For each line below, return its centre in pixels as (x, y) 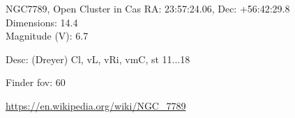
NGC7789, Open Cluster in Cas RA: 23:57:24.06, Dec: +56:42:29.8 (148, 8)
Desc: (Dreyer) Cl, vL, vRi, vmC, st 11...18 (98, 59)
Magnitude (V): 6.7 (47, 36)
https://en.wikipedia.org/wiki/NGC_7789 (96, 105)
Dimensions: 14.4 (42, 22)
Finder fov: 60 (36, 82)
